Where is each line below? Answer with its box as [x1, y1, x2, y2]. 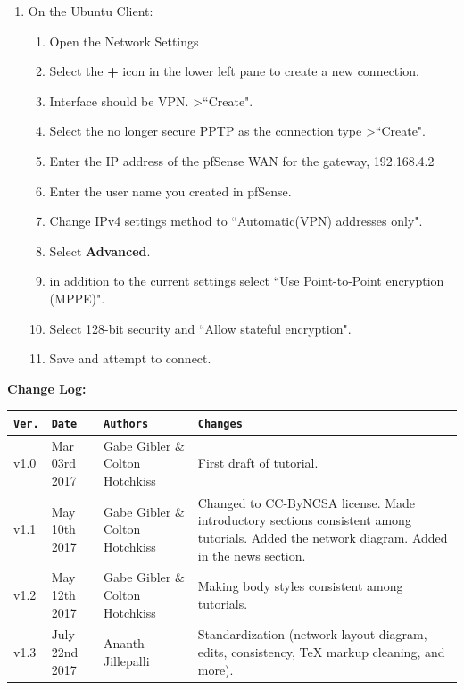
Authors [103, 417, 149, 430]
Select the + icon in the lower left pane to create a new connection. [49, 62, 419, 80]
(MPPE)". [49, 288, 105, 307]
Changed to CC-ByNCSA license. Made [197, 493, 416, 511]
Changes [197, 417, 243, 430]
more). [197, 660, 234, 678]
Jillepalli [103, 651, 150, 669]
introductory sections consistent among [197, 511, 411, 529]
